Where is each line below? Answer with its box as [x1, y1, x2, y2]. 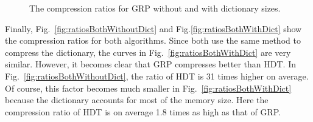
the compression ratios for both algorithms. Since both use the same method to [5, 34, 301, 47]
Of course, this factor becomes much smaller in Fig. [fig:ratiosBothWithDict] [5, 81, 292, 94]
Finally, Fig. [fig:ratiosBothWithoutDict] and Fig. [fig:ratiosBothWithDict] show [5, 22, 302, 35]
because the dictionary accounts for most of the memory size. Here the [5, 93, 269, 106]
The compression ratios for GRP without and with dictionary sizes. [29, 2, 281, 14]
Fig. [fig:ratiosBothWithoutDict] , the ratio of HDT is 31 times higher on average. [5, 69, 309, 82]
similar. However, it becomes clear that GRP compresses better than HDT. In [5, 58, 296, 70]
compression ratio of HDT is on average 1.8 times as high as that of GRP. [5, 105, 281, 118]
